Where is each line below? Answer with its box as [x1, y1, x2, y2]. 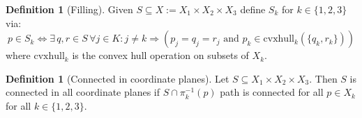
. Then [309, 71, 338, 85]
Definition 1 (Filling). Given [6, 2, 133, 16]
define [240, 2, 266, 16]
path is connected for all [220, 85, 324, 99]
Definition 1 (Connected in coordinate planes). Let [6, 71, 229, 85]
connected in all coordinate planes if [6, 85, 160, 99]
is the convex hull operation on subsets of [72, 48, 249, 62]
